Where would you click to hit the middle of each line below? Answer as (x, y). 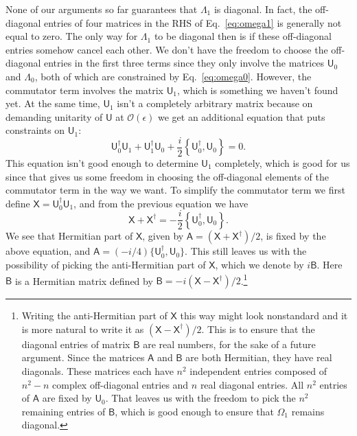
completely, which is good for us (283, 163)
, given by (163, 236)
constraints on (35, 130)
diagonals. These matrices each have (97, 371)
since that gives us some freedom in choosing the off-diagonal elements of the (167, 176)
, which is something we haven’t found (258, 90)
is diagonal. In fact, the (263, 9)
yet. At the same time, (53, 103)
